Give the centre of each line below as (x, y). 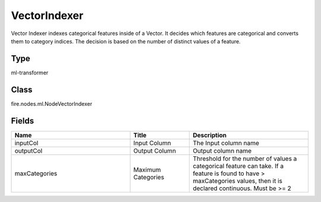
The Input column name (226, 143)
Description (210, 135)
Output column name (222, 150)
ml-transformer (30, 72)
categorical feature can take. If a (238, 166)
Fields (23, 121)
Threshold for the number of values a (245, 159)
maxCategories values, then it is (237, 181)
